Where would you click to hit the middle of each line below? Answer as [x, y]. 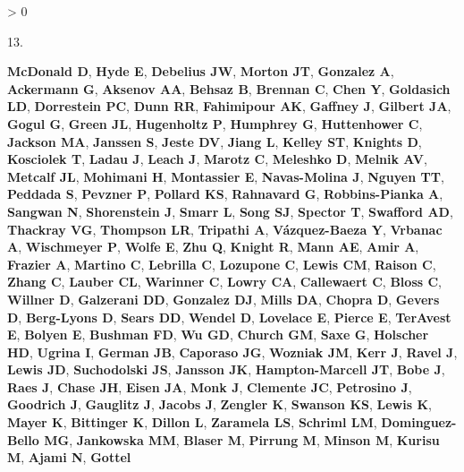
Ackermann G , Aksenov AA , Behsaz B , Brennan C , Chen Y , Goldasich [229, 88]
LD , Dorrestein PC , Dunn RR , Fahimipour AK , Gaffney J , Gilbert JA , [229, 106]
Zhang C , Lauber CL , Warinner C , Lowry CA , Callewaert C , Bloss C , [225, 282]
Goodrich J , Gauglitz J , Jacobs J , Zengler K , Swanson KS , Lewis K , [219, 404]
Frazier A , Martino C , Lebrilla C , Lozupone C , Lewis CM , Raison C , [222, 264]
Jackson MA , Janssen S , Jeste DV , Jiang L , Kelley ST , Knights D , [215, 141]
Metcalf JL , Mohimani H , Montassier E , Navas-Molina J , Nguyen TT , [226, 176]
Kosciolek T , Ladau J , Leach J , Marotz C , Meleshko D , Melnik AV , [217, 159]
